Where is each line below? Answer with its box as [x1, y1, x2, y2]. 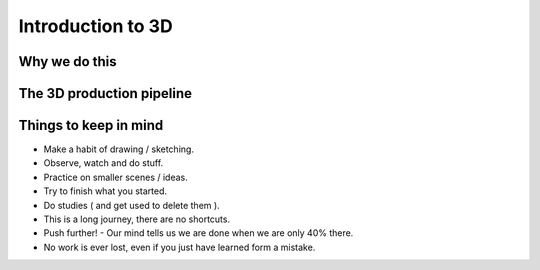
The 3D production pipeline [18, 85, 193, 102]
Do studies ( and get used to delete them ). [43, 199, 220, 211]
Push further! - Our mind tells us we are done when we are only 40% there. [43, 227, 354, 239]
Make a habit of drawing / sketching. [43, 143, 195, 155]
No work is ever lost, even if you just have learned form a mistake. [43, 241, 316, 253]
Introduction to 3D [18, 15, 174, 37]
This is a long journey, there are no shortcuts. [43, 213, 230, 225]
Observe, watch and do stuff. [43, 157, 164, 169]
